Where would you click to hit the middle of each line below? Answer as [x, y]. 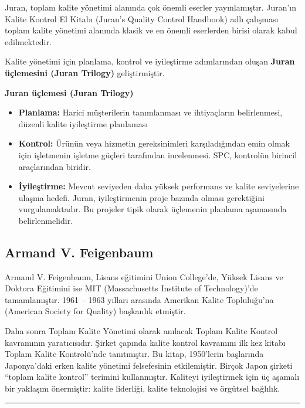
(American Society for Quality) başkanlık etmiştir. [95, 311]
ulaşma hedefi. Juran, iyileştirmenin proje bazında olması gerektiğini [141, 197]
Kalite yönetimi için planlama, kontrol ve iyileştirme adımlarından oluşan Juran [150, 61]
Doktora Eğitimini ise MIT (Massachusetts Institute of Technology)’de [131, 288]
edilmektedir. [28, 41]
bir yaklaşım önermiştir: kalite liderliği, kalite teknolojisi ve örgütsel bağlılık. [143, 388]
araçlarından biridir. [55, 166]
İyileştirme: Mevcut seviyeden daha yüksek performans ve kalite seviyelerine [159, 186]
